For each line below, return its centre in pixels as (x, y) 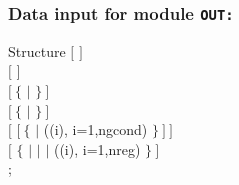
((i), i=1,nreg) (97, 148)
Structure (37, 50)
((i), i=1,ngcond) (95, 129)
